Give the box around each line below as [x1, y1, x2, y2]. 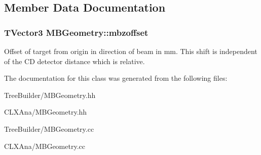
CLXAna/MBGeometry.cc [4, 140, 85, 151]
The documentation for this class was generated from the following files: [4, 73, 228, 83]
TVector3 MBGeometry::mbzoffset [4, 26, 148, 38]
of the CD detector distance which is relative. [4, 56, 145, 66]
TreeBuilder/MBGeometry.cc [4, 123, 94, 134]
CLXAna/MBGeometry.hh [4, 107, 87, 117]
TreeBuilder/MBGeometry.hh [4, 89, 96, 100]
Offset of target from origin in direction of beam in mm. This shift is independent [4, 46, 257, 56]
